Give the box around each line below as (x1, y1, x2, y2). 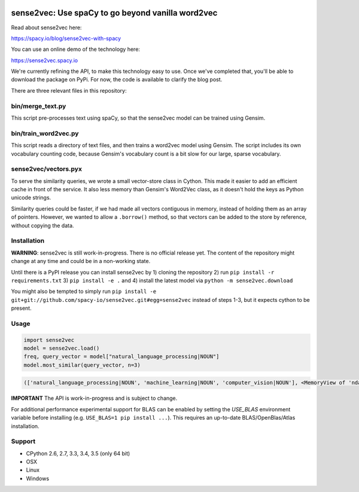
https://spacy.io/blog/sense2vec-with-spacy (11, 35, 121, 42)
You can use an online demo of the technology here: (11, 45, 141, 53)
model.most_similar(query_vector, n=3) (23, 362, 141, 368)
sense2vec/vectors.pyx (11, 165, 82, 173)
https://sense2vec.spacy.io (11, 57, 78, 64)
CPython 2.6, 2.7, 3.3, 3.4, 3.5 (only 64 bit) (26, 450, 130, 457)
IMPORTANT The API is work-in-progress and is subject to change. (11, 395, 178, 402)
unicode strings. (11, 194, 51, 201)
